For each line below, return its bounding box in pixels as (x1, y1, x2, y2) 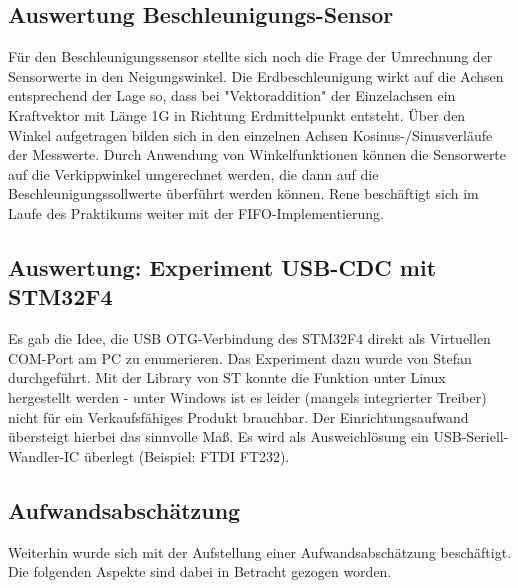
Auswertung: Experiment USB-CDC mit (8, 251, 437, 282)
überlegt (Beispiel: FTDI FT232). (83, 445, 290, 466)
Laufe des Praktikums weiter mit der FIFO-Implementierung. (8, 202, 384, 223)
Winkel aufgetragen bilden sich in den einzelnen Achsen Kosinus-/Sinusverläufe (8, 124, 493, 145)
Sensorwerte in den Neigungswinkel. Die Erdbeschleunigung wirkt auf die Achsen (8, 65, 504, 86)
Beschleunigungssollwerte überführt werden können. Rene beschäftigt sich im (8, 183, 479, 204)
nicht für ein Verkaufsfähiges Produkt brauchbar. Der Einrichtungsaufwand (8, 406, 469, 427)
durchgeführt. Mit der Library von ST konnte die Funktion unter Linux (8, 367, 446, 388)
